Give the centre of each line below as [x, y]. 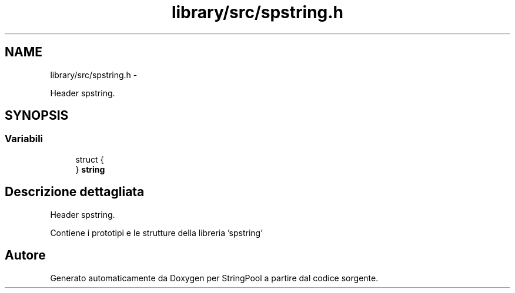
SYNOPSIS [37, 116]
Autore [25, 255]
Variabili [24, 139]
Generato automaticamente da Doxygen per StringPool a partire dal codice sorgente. [214, 278]
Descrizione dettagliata [75, 192]
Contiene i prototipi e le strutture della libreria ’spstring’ [156, 233]
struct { [90, 159]
